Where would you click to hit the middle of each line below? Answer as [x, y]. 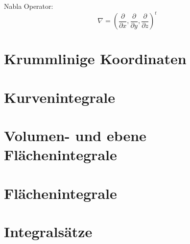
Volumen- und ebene [75, 135]
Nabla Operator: [29, 6]
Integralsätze [48, 231]
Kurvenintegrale [60, 97]
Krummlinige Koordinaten [95, 59]
